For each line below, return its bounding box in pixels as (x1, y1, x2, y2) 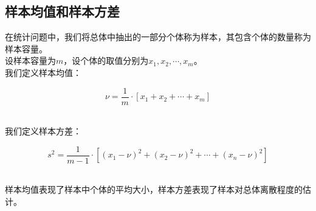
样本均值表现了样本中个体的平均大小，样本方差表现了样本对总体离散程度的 (5, 183, 303, 196)
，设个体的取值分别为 (63, 54, 149, 67)
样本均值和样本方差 (5, 2, 120, 21)
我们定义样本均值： (5, 66, 81, 78)
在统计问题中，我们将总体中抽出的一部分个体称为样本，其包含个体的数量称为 (5, 30, 311, 43)
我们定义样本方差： (5, 125, 81, 137)
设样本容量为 (5, 54, 56, 67)
